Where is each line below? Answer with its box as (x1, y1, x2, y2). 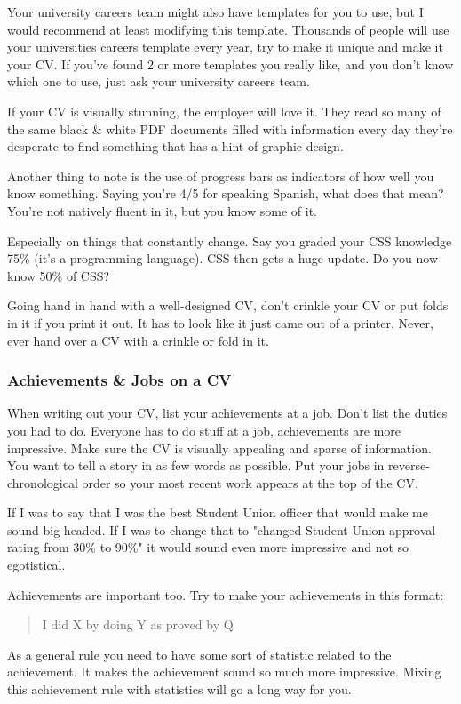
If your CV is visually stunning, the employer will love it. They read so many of (7, 101, 441, 120)
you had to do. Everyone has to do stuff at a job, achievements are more (7, 420, 401, 439)
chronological (7, 473, 78, 492)
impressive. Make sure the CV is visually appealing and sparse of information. (7, 438, 432, 457)
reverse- (388, 456, 430, 475)
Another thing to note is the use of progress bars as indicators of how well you (7, 166, 434, 185)
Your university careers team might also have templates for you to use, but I (7, 3, 424, 20)
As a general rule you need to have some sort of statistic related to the (7, 644, 392, 663)
